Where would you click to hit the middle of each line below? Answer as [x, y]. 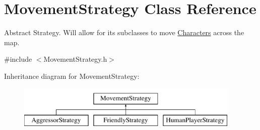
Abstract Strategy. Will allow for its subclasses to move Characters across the [124, 32]
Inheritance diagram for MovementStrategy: [72, 76]
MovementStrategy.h [75, 59]
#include [18, 59]
